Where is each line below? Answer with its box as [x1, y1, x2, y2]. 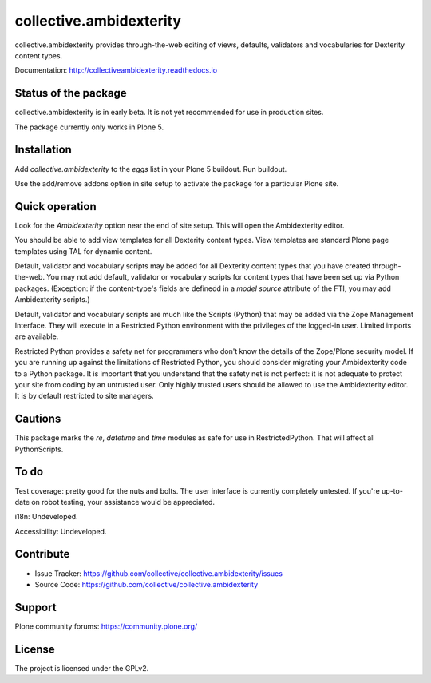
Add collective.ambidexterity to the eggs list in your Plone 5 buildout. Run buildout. [14, 164, 287, 173]
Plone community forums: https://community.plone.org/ [14, 621, 198, 631]
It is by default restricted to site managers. [14, 391, 155, 401]
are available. [14, 332, 59, 341]
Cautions [14, 412, 61, 426]
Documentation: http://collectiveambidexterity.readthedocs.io [14, 66, 218, 75]
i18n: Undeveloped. [14, 512, 79, 522]
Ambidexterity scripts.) [14, 295, 91, 304]
